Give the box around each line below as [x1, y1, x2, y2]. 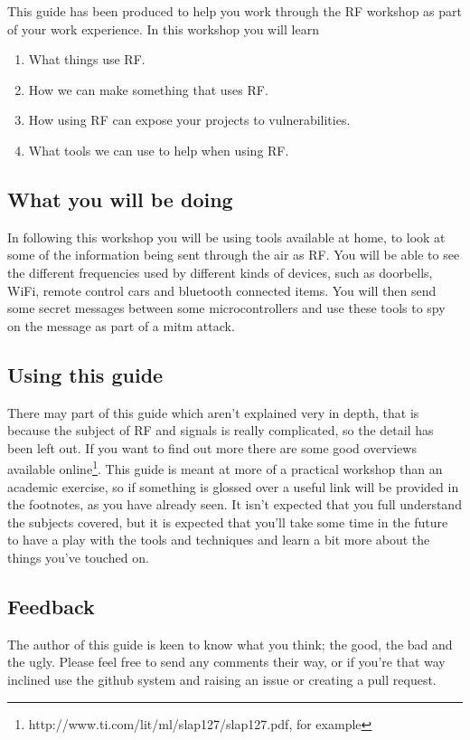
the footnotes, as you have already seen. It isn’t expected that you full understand [7, 495, 462, 514]
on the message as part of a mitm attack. [7, 316, 235, 335]
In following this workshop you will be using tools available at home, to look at [7, 227, 446, 246]
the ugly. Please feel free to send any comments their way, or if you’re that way [7, 652, 446, 671]
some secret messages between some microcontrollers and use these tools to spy [7, 299, 446, 318]
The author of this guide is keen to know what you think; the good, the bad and [7, 634, 453, 653]
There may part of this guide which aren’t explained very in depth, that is [7, 403, 419, 422]
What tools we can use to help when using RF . [28, 140, 289, 159]
